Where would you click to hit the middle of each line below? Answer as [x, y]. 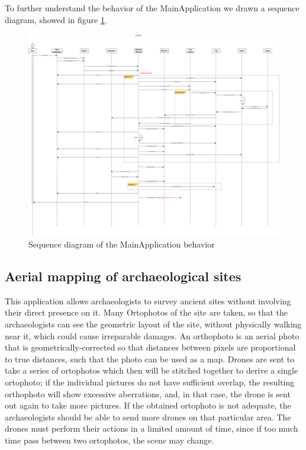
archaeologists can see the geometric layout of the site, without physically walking [153, 324]
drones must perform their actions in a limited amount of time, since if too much [152, 428]
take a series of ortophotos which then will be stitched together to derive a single [152, 370]
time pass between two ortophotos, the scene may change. [109, 440]
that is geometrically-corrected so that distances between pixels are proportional [150, 347]
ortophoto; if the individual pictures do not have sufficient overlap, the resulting [150, 382]
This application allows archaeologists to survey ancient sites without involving [148, 300]
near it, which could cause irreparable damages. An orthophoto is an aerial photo [152, 335]
